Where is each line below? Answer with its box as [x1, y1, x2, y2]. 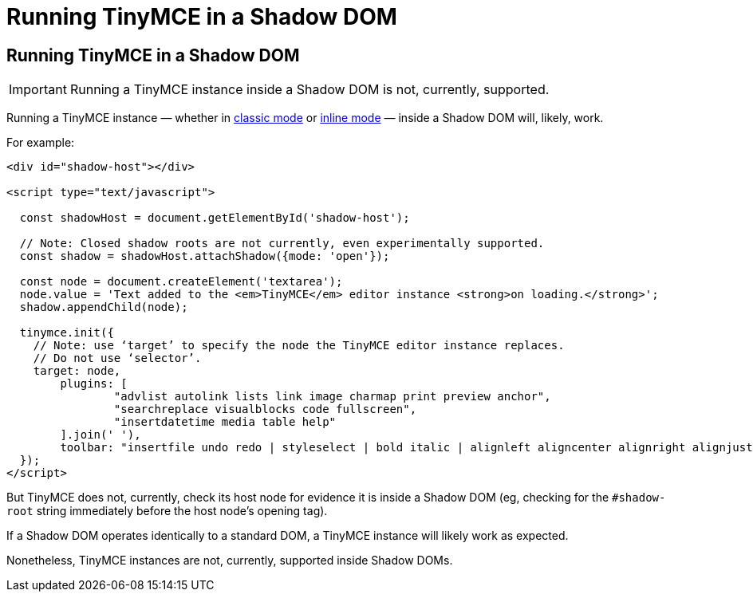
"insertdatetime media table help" [113, 415, 337, 429]
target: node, [33, 364, 121, 378]
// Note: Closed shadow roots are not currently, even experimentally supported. [19, 237, 545, 250]
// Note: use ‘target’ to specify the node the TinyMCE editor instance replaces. [33, 339, 565, 352]
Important [9, 81, 67, 98]
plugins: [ [60, 377, 128, 391]
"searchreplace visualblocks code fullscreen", [113, 403, 417, 416]
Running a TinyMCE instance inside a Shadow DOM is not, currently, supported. [69, 81, 550, 98]
